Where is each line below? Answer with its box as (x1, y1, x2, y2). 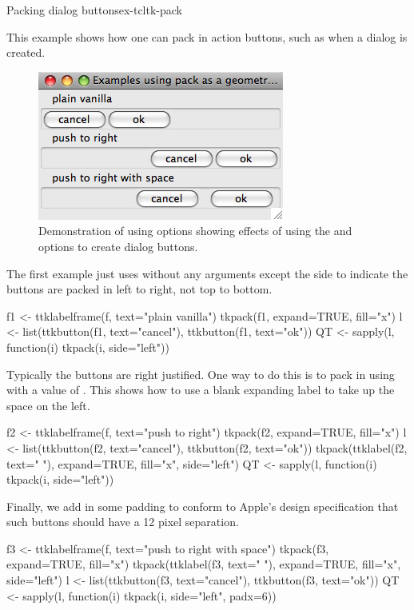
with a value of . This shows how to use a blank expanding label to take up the (6, 381, 395, 398)
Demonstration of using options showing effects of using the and (38, 222, 352, 239)
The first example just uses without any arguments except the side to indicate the (6, 265, 408, 281)
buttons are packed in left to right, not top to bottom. (6, 281, 273, 297)
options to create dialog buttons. (38, 237, 198, 254)
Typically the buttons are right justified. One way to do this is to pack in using (6, 365, 395, 382)
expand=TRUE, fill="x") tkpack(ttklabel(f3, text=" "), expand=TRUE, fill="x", (6, 556, 401, 572)
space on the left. (6, 397, 90, 413)
